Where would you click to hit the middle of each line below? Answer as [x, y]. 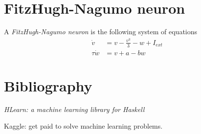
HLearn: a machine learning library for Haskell [74, 109]
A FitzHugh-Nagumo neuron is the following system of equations [101, 32]
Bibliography [48, 86]
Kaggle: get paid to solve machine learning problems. [83, 125]
